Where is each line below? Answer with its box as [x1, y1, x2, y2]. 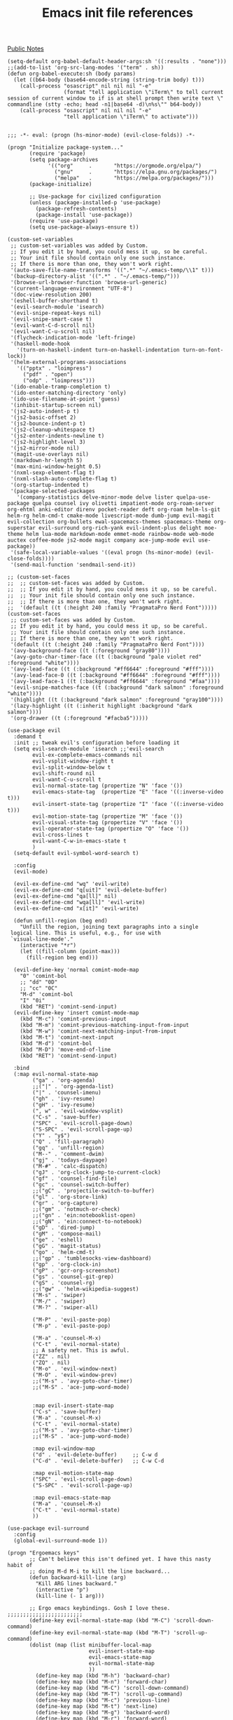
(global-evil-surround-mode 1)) [13, 1538, 108, 1545]
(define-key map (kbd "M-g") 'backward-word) [35, 1709, 171, 1716]
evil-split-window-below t [32, 764, 111, 771]
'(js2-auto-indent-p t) [10, 408, 80, 415]
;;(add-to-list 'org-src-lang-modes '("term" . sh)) [7, 65, 164, 72]
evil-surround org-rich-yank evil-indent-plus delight [38, 525, 202, 532]
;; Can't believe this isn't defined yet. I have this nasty [29, 1556, 211, 1563]
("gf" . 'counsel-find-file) [32, 1175, 118, 1183]
